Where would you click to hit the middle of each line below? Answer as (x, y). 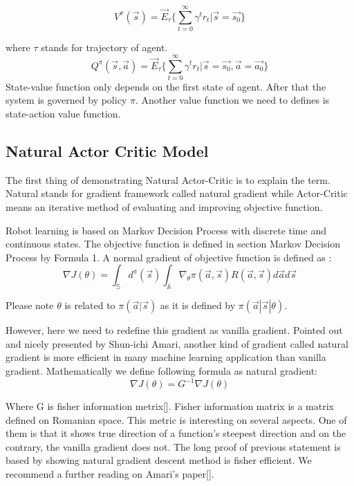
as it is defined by (198, 305)
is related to (90, 305)
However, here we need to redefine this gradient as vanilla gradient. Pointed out (174, 330)
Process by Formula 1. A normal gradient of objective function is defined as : (169, 257)
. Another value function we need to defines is (232, 100)
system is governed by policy (66, 100)
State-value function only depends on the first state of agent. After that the (166, 86)
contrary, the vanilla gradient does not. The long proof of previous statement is (173, 446)
